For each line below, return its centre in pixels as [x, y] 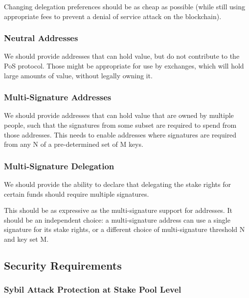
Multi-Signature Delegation [59, 166]
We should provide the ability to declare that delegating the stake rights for [117, 184]
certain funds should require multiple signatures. [77, 194]
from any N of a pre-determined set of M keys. [74, 144]
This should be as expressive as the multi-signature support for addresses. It [118, 210]
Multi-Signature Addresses [58, 97]
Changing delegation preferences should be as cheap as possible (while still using [125, 6]
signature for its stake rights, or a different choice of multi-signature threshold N [124, 229]
